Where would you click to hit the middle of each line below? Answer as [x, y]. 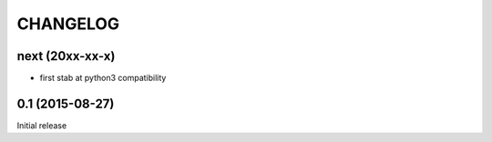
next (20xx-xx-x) [66, 56]
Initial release [42, 125]
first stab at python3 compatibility [103, 78]
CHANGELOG [68, 24]
